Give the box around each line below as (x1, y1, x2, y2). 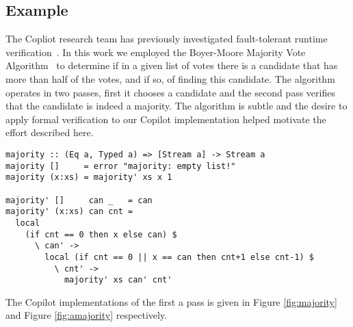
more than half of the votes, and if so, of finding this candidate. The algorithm (5, 71, 335, 86)
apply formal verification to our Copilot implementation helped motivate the (5, 112, 326, 126)
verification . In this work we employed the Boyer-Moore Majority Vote (5, 44, 306, 59)
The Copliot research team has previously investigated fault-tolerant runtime (5, 31, 328, 46)
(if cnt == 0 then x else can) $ (25, 229, 177, 239)
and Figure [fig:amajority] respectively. (5, 308, 168, 322)
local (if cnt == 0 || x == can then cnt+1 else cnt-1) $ (44, 252, 315, 262)
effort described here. (5, 125, 94, 140)
